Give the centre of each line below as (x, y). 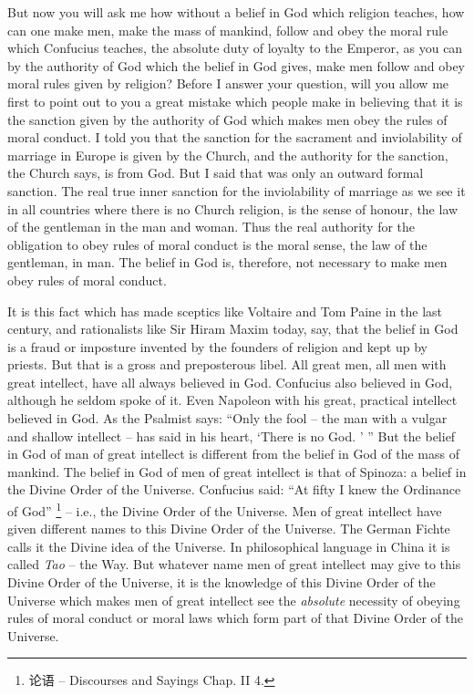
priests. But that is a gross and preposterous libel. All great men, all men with (227, 364)
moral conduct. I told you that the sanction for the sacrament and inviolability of (235, 137)
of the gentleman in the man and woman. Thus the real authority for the (211, 227)
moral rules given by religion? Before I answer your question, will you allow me (228, 83)
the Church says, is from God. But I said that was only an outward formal (216, 173)
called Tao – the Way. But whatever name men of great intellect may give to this (234, 564)
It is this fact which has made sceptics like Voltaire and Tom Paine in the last (225, 311)
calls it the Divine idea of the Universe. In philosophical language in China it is (229, 546)
